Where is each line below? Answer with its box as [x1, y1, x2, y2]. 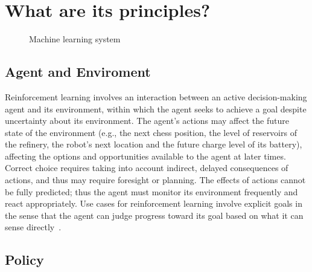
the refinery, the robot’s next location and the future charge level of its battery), [5, 138, 302, 151]
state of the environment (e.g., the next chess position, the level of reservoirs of [5, 126, 297, 138]
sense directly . [5, 221, 62, 233]
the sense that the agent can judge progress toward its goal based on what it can [5, 209, 304, 221]
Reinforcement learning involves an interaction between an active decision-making [5, 90, 307, 103]
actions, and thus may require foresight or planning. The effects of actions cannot [5, 173, 306, 186]
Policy [5, 250, 44, 269]
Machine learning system [29, 33, 121, 45]
